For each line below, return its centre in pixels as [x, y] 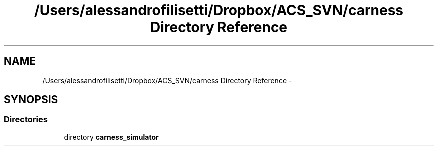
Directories [26, 120]
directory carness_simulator [111, 137]
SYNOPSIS [31, 100]
